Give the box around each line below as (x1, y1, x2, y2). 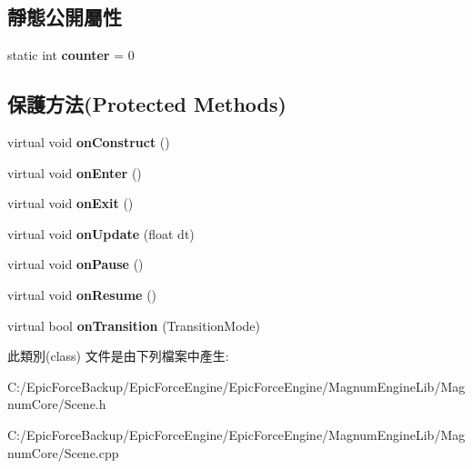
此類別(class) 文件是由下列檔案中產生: (7, 346, 229, 365)
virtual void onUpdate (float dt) (7, 224, 195, 243)
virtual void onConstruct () (7, 133, 170, 151)
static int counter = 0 (7, 45, 135, 65)
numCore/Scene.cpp (7, 443, 119, 462)
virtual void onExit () (7, 194, 134, 213)
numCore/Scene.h (7, 394, 106, 414)
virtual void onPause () (7, 254, 144, 274)
